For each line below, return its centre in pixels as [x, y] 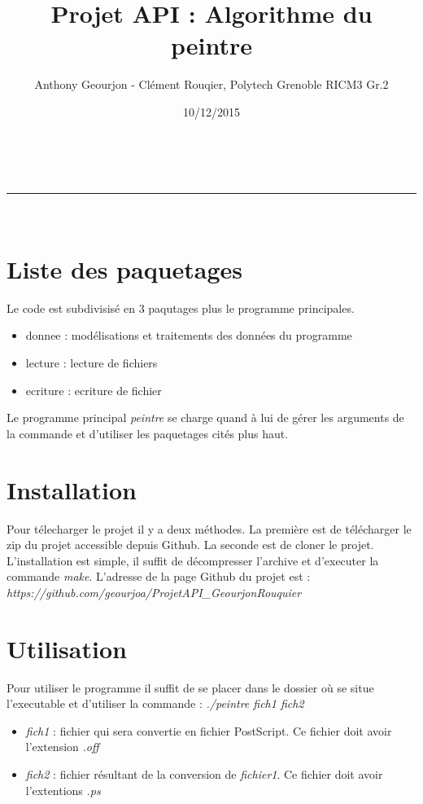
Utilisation [67, 648]
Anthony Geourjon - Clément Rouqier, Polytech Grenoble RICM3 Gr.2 [211, 84]
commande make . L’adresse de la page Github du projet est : [159, 576]
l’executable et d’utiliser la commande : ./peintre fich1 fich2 [155, 703]
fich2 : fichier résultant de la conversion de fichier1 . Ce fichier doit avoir [204, 773]
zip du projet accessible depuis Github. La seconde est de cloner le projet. [190, 545]
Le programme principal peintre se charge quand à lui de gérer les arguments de [205, 417]
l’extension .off [62, 747]
